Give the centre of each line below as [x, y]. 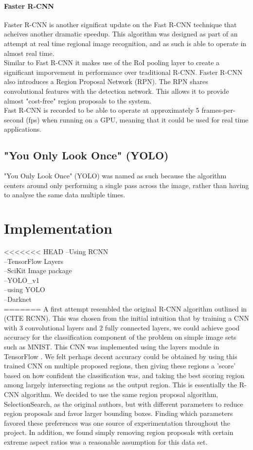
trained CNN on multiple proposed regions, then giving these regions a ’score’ [120, 366]
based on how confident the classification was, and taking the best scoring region [124, 375]
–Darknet [18, 299]
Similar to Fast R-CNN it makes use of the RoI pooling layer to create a [112, 62]
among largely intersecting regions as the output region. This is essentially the [121, 385]
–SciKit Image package [38, 270]
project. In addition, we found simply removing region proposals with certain [119, 432]
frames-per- [218, 110]
